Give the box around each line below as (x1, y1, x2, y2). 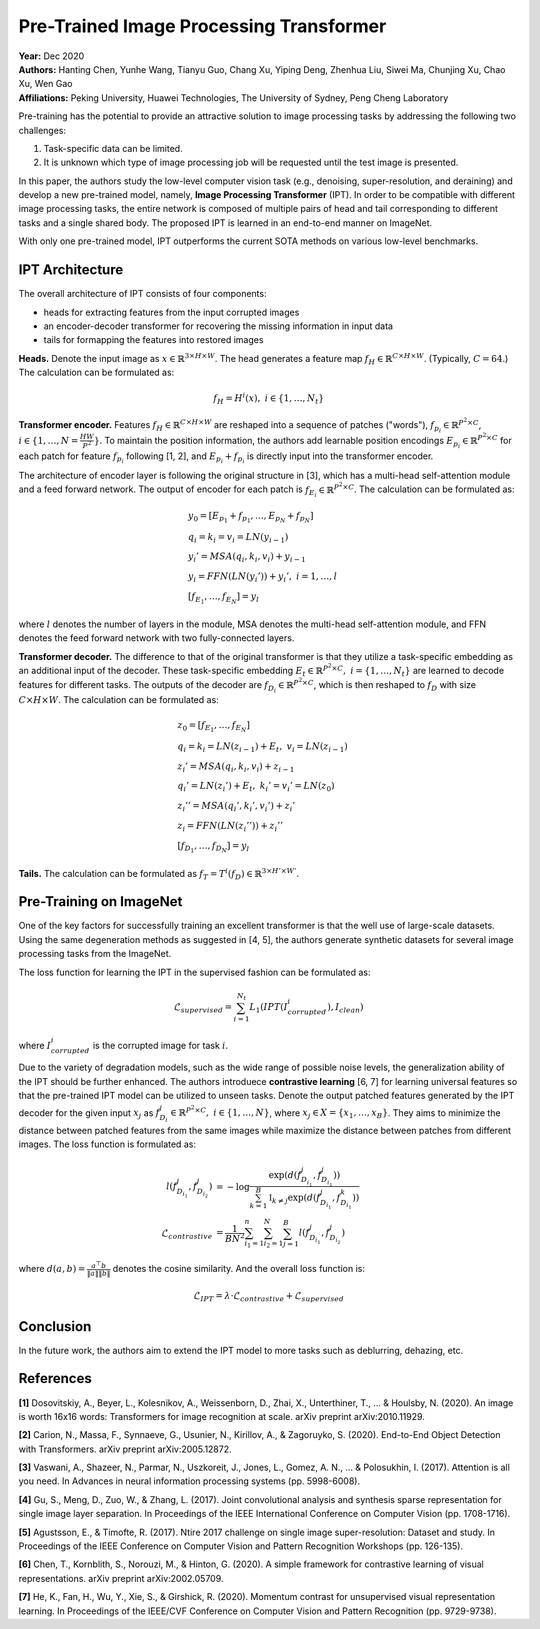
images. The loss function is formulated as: (18, 1138, 197, 1150)
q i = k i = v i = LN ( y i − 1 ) (187, 531, 289, 545)
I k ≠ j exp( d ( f (268, 1192, 321, 1206)
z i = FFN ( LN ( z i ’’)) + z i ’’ (176, 820, 284, 834)
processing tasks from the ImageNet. (18, 948, 172, 960)
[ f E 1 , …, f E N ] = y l (187, 590, 260, 605)
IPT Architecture (18, 261, 124, 279)
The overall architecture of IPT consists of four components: (18, 288, 267, 300)
